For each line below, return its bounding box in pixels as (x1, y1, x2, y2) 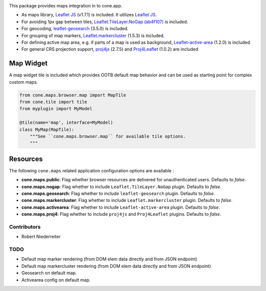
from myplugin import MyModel (19, 106, 93, 112)
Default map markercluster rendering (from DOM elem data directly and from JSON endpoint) (21, 263, 211, 269)
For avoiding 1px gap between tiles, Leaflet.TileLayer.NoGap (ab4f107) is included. (21, 19, 188, 25)
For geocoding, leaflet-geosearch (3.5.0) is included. (21, 26, 129, 32)
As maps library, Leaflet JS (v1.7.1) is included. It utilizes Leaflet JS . (21, 12, 157, 18)
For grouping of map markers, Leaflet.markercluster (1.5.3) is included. (21, 32, 165, 38)
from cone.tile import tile (19, 99, 87, 105)
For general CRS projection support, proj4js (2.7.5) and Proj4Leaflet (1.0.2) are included (21, 46, 199, 52)
